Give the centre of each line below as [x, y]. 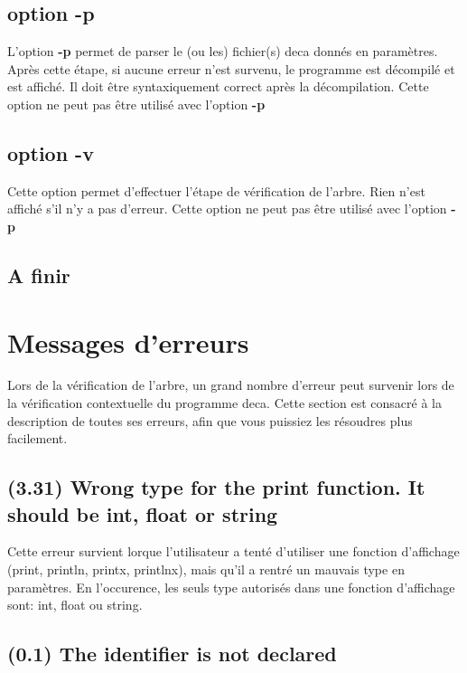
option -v [51, 152]
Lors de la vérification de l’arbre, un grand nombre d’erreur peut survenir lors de [231, 385]
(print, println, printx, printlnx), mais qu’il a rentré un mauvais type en [206, 569]
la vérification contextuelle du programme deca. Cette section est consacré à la [224, 403]
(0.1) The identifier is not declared [172, 654]
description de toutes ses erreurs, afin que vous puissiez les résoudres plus [210, 420]
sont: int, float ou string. [75, 605]
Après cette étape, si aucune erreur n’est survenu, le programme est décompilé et [231, 68]
